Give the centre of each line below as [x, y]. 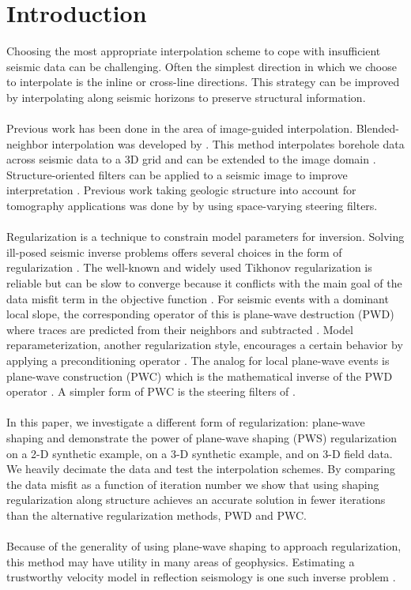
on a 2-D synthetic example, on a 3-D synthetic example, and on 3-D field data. [200, 453]
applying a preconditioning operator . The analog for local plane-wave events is [198, 360]
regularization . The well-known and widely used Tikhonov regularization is [189, 267]
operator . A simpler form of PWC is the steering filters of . [151, 391]
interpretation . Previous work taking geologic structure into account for [181, 190]
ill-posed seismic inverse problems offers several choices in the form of [174, 252]
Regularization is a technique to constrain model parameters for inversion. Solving [205, 237]
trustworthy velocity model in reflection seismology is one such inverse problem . [201, 577]
